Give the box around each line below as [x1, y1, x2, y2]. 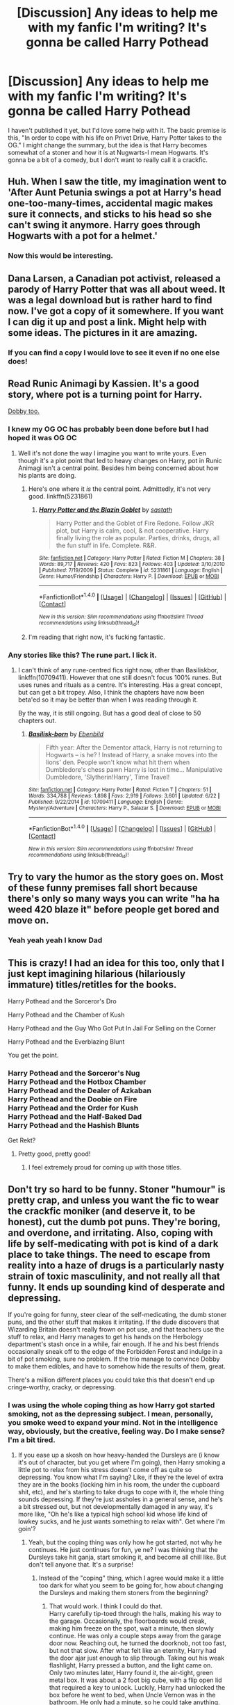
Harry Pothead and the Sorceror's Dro [8, 997, 117, 1005]
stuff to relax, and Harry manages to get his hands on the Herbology [8, 1333, 203, 1341]
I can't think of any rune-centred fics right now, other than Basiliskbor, [17, 665, 219, 674]
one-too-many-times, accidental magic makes [8, 197, 214, 209]
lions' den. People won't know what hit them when [45, 758, 190, 766]
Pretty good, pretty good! [17, 1149, 91, 1158]
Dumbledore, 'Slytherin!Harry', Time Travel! [45, 773, 170, 781]
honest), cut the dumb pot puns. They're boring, [8, 1215, 221, 1228]
